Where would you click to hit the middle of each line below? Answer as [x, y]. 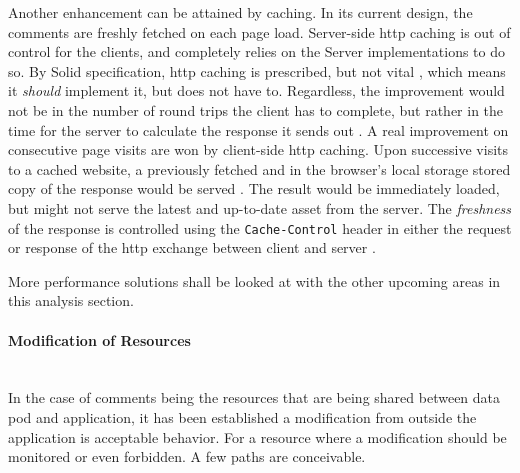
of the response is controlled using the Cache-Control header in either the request [260, 227]
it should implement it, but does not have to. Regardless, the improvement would [256, 90]
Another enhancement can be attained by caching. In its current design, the [240, 12]
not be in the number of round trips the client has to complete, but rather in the [256, 109]
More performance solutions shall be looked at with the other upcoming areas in [254, 280]
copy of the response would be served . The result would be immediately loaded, [254, 188]
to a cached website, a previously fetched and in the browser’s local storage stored [259, 168]
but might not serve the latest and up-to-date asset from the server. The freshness [260, 207]
